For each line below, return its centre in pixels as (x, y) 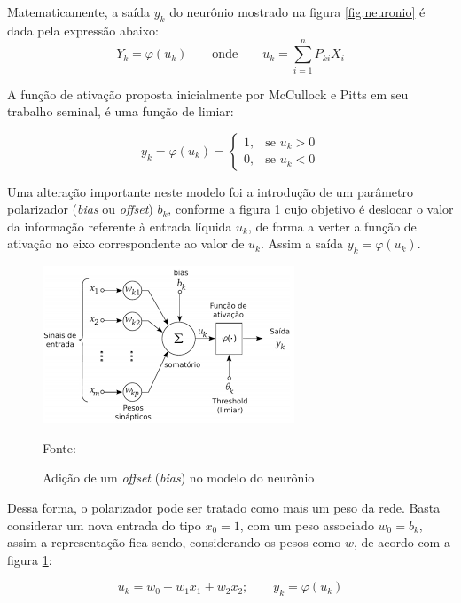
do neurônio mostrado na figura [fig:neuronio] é (297, 12)
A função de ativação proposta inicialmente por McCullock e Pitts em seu (208, 94)
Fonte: (59, 447)
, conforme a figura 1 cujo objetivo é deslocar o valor (311, 209)
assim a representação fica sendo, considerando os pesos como (174, 542)
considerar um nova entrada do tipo (104, 525)
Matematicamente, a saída (79, 12)
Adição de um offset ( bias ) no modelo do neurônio (179, 478)
